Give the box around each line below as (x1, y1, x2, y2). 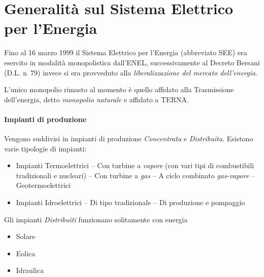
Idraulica (16, 265, 44, 275)
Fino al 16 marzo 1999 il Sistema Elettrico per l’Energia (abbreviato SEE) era (4, 47, 247, 58)
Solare (16, 231, 36, 242)
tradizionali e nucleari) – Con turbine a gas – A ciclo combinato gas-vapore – (16, 170, 255, 180)
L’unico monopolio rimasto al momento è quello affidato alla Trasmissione (4, 84, 234, 95)
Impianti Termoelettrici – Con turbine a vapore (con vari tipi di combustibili (16, 160, 254, 171)
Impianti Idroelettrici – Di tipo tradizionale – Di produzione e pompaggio (16, 197, 245, 208)
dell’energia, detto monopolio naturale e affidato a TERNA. (4, 94, 189, 104)
